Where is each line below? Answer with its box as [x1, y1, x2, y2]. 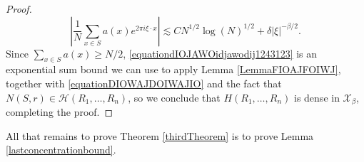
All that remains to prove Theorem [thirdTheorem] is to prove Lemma [6, 128, 314, 143]
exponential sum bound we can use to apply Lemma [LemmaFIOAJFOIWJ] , [6, 62, 341, 77]
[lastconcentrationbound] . [6, 142, 116, 157]
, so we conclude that [128, 90, 221, 104]
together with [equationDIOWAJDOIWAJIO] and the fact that [6, 75, 282, 90]
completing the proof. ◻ [6, 104, 113, 119]
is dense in [294, 90, 340, 104]
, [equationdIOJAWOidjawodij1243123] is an [123, 45, 318, 60]
